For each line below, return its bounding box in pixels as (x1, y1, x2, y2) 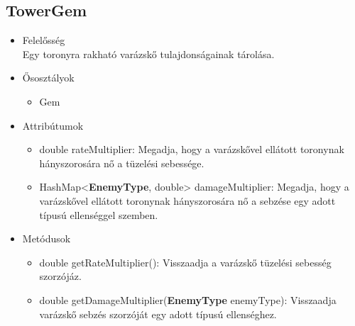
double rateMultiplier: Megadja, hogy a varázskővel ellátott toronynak (39, 142, 344, 157)
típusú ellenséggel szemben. (39, 207, 158, 222)
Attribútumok (22, 118, 84, 133)
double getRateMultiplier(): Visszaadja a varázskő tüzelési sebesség (39, 254, 332, 269)
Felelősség (22, 33, 65, 47)
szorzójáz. (39, 269, 82, 283)
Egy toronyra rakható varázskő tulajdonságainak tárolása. (22, 46, 275, 61)
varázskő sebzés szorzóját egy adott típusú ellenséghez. (39, 306, 277, 321)
